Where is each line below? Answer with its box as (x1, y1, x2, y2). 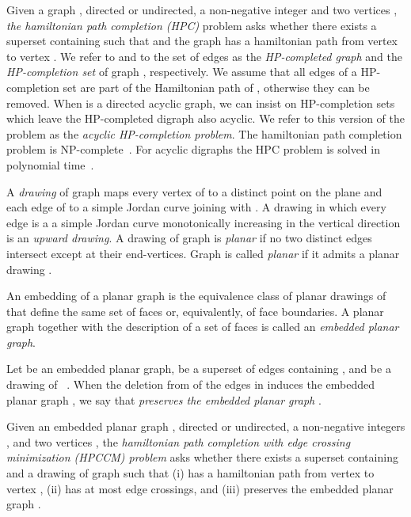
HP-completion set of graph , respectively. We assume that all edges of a (6, 63, 357, 80)
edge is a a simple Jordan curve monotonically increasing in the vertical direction (6, 214, 401, 230)
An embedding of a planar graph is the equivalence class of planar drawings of (6, 287, 386, 304)
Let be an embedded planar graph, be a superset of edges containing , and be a (6, 360, 391, 377)
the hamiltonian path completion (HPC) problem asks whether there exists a (6, 17, 377, 33)
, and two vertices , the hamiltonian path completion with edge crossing (6, 433, 351, 450)
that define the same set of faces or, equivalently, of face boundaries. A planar (6, 302, 384, 319)
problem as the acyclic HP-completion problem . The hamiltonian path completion (6, 125, 402, 142)
